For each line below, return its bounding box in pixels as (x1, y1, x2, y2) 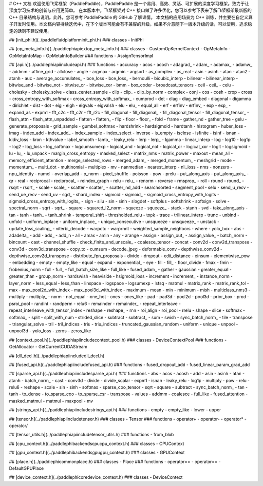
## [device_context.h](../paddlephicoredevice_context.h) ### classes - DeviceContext (9, 474, 183, 480)
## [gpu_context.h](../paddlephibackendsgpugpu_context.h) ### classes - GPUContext (9, 449, 185, 456)
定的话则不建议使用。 (9, 28, 52, 34)
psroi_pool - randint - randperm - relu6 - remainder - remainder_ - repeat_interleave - (9, 301, 181, 306)
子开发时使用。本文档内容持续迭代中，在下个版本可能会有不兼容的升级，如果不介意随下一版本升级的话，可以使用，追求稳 (9, 21, 252, 27)
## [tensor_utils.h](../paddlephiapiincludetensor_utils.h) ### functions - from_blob (9, 432, 174, 438)
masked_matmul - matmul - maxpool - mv (9, 398, 94, 404)
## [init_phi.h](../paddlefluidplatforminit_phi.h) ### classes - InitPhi (9, 37, 144, 42)
